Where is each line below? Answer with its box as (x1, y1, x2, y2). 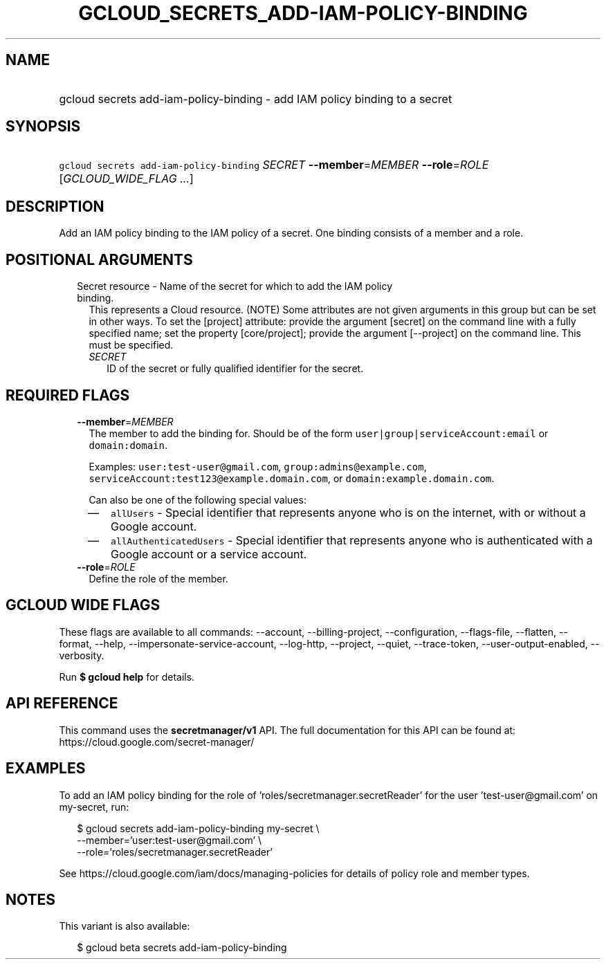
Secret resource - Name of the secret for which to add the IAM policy (77, 280, 393, 293)
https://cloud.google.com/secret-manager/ (59, 735, 255, 748)
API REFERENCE (6, 695, 118, 713)
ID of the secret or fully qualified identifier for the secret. (107, 362, 364, 375)
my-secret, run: (59, 800, 129, 813)
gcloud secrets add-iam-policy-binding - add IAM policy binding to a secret (59, 91, 452, 106)
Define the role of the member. (89, 572, 228, 585)
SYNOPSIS (6, 118, 81, 136)
